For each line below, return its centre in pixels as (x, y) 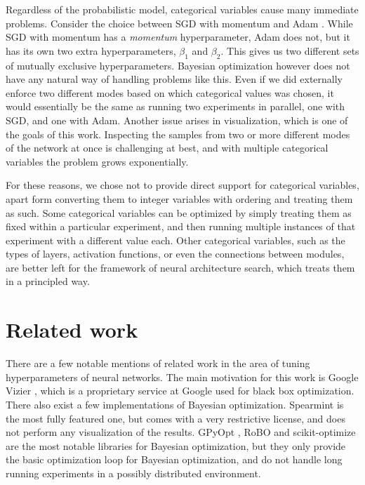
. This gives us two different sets (290, 50)
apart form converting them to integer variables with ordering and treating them (179, 198)
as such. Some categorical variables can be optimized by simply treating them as (179, 212)
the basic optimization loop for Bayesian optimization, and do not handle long (174, 459)
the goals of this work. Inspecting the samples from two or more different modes (178, 134)
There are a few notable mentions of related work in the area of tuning (158, 363)
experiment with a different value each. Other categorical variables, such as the (175, 240)
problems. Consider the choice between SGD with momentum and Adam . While (179, 23)
